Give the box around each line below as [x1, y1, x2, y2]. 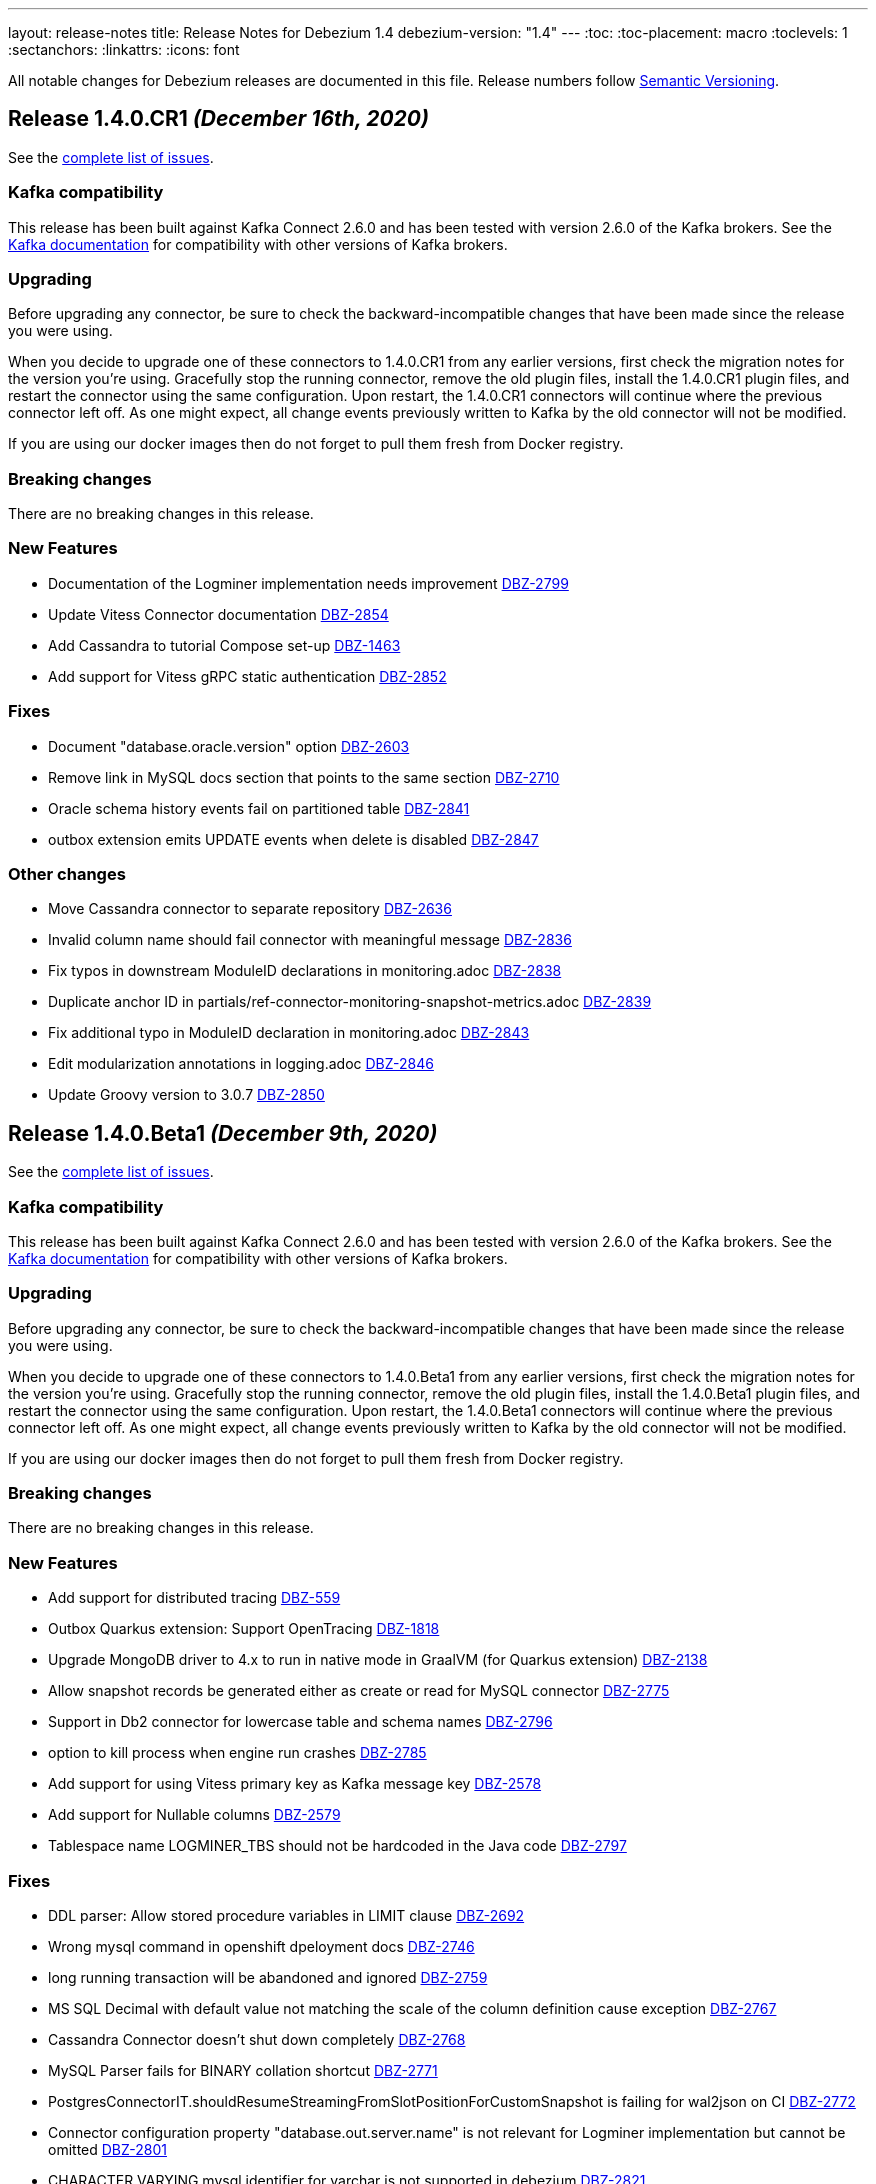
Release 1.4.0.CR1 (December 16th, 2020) [8, 106, 429, 132]
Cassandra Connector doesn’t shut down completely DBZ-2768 [48, 2030, 466, 2048]
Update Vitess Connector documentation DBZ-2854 [48, 605, 389, 623]
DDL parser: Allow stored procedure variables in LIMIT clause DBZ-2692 [48, 1906, 525, 1924]
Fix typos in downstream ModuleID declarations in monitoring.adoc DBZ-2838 [48, 962, 562, 980]
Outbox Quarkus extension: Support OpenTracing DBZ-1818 [48, 1620, 440, 1638]
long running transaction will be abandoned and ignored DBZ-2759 [48, 1968, 488, 1986]
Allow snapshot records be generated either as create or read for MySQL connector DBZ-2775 [48, 1682, 670, 1700]
